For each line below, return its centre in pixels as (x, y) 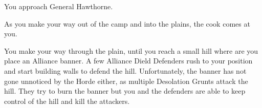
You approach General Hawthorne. (59, 6)
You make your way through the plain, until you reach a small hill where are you (131, 50)
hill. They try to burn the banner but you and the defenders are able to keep (125, 91)
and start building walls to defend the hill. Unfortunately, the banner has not (125, 70)
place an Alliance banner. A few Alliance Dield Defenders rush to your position (128, 61)
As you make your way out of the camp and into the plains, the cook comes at (127, 23)
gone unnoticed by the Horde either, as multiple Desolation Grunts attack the (126, 81)
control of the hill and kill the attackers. (67, 101)
